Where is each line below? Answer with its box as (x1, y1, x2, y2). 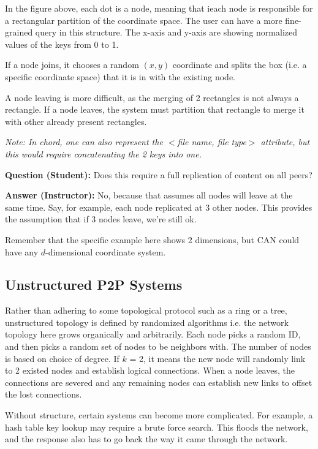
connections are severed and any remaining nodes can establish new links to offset (5, 375, 312, 388)
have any (5, 245, 39, 258)
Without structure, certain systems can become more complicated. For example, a (5, 409, 313, 421)
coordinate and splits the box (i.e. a (172, 58, 307, 71)
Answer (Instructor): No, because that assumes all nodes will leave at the (5, 189, 293, 202)
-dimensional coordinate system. (45, 245, 166, 258)
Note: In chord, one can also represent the (5, 135, 163, 148)
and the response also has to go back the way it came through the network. (5, 432, 288, 445)
